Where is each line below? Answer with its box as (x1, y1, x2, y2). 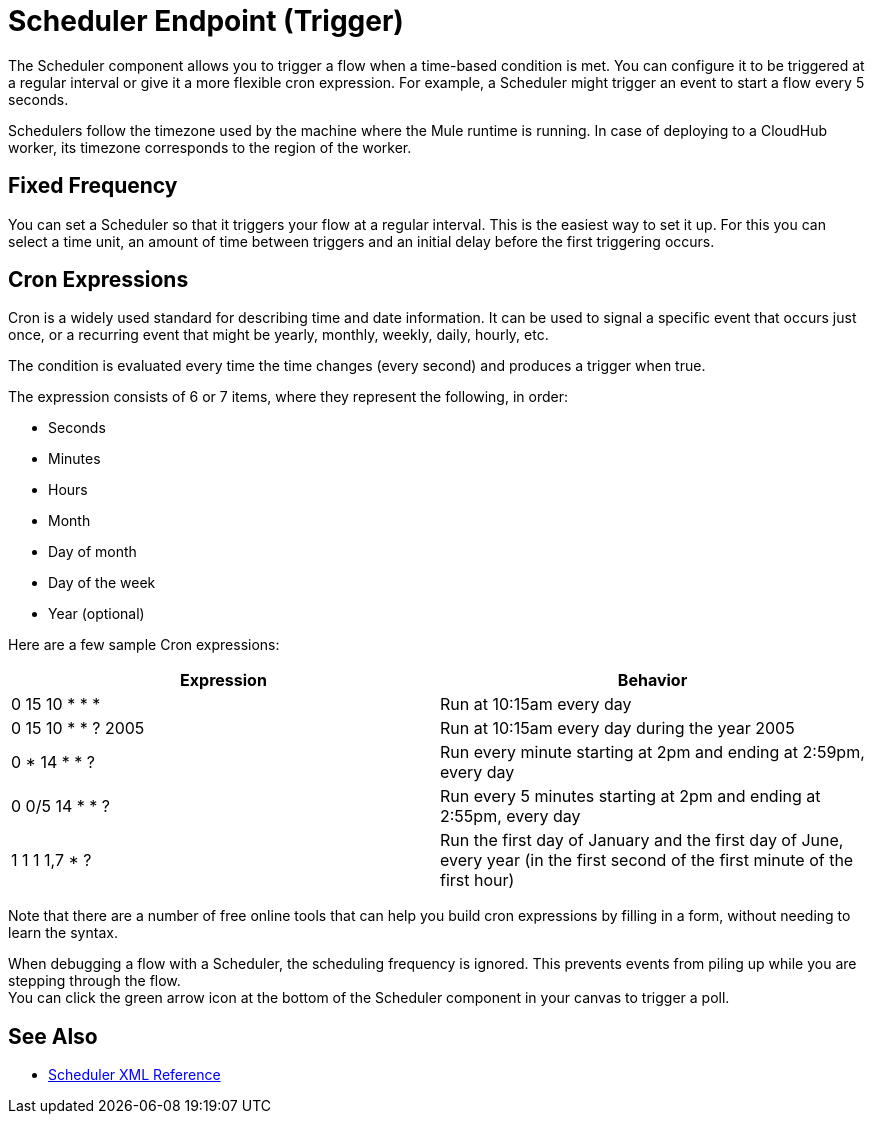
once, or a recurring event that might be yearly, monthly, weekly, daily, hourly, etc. (8, 326, 549, 344)
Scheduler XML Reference (48, 1066, 221, 1084)
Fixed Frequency (8, 173, 178, 199)
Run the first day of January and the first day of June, (440, 830, 844, 851)
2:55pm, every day (440, 806, 581, 827)
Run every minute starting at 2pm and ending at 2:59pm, (440, 742, 865, 763)
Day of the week (48, 574, 156, 592)
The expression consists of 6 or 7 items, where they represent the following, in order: (8, 388, 568, 406)
